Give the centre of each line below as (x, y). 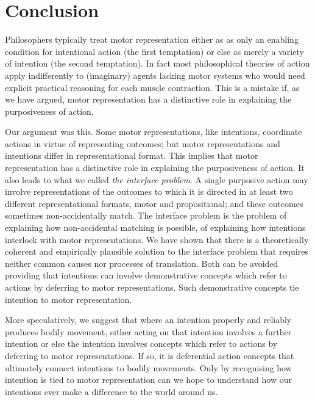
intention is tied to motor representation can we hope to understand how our (148, 380)
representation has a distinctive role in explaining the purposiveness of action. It (155, 168)
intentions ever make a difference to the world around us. (111, 391)
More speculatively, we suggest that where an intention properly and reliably (148, 320)
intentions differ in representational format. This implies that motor (132, 155)
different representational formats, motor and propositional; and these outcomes (154, 203)
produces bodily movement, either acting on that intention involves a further (148, 331)
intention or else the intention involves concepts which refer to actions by (141, 344)
